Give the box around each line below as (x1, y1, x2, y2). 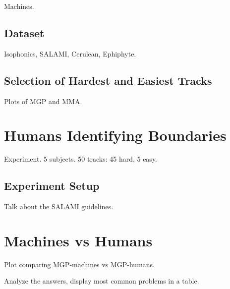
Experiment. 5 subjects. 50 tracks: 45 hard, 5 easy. (4, 154, 158, 164)
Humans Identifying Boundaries (4, 125, 227, 145)
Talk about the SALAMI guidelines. (4, 201, 114, 212)
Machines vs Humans (4, 230, 153, 250)
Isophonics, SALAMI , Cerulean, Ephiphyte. (4, 48, 136, 58)
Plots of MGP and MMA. (4, 96, 82, 106)
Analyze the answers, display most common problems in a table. (4, 276, 199, 286)
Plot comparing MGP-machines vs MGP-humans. (4, 259, 155, 269)
